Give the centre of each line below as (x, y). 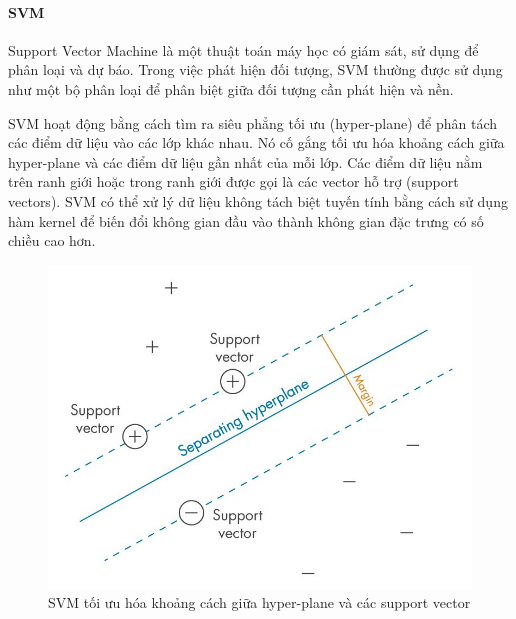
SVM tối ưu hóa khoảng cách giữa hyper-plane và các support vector (259, 602)
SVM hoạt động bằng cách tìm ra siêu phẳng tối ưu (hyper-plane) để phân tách (253, 122)
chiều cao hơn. (52, 240)
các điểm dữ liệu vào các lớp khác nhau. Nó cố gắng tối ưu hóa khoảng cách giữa (256, 142)
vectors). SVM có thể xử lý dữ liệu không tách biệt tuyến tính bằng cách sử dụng (258, 200)
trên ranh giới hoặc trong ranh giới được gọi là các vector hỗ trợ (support (233, 181)
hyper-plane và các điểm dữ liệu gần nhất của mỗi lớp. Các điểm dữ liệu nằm (245, 161)
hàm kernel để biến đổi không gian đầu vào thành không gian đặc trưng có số (246, 220)
